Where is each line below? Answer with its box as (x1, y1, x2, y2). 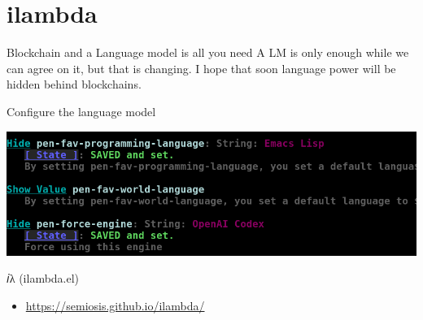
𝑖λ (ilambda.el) (7, 270, 80, 287)
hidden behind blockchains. (7, 76, 142, 93)
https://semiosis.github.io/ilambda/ (25, 296, 205, 314)
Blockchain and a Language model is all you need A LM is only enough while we (7, 44, 409, 61)
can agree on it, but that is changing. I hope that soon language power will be (7, 59, 396, 76)
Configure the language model (7, 102, 156, 119)
